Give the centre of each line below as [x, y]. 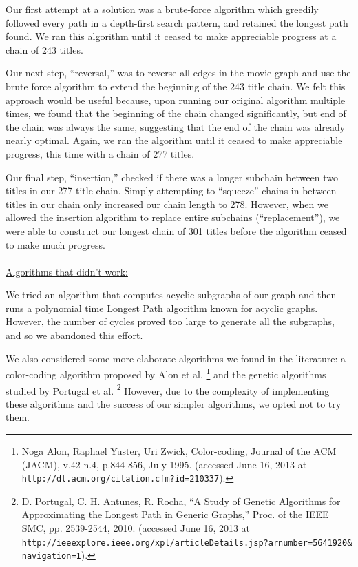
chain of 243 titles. [44, 49]
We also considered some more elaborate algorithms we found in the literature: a [176, 358]
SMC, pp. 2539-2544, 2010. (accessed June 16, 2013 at [136, 527]
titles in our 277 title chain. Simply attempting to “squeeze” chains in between [171, 190]
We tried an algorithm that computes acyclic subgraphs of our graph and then [171, 295]
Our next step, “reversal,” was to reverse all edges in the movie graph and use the [178, 73]
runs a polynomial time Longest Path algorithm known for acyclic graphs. [162, 308]
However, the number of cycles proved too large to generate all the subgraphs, [170, 321]
